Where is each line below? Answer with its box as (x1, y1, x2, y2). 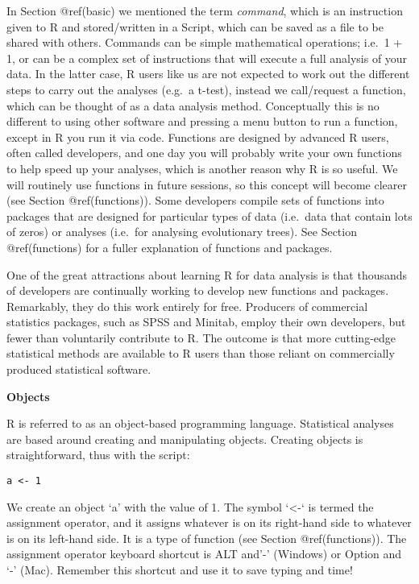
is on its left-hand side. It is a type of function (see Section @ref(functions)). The (6, 529, 407, 546)
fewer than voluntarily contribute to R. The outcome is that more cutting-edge (6, 329, 396, 346)
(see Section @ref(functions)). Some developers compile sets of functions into (6, 192, 384, 209)
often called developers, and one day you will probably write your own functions (6, 144, 402, 161)
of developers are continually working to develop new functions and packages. (6, 282, 389, 299)
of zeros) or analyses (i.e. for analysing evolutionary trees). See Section (6, 223, 357, 240)
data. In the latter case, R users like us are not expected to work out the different (6, 65, 410, 82)
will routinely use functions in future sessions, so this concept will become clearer (6, 176, 407, 193)
